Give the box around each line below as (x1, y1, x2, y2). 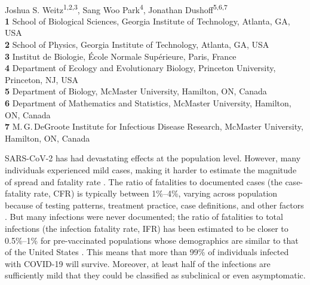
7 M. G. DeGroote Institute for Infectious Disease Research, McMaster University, (5, 120, 303, 133)
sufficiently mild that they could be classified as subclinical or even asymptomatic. (5, 269, 306, 281)
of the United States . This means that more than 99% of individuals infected (5, 246, 289, 258)
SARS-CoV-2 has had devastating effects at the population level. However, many (5, 152, 301, 164)
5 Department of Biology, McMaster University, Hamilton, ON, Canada (5, 85, 267, 97)
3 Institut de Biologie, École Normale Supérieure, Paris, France (5, 50, 237, 62)
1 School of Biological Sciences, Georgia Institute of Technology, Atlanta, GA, (5, 14, 290, 27)
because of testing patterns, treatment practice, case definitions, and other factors (5, 198, 304, 211)
